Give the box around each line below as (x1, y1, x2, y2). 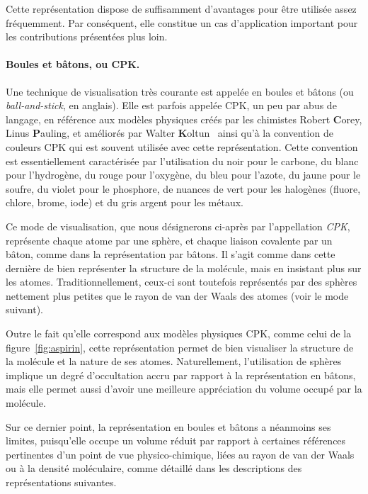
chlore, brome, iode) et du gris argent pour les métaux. (6, 195, 243, 210)
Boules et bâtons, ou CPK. (6, 57, 140, 72)
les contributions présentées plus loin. (6, 29, 168, 44)
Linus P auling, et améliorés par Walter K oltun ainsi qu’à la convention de (6, 125, 333, 140)
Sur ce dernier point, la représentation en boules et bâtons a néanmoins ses (6, 419, 331, 434)
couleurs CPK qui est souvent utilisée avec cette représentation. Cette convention (6, 139, 358, 154)
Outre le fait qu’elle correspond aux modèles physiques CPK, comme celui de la (6, 326, 352, 341)
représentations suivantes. (6, 475, 117, 490)
